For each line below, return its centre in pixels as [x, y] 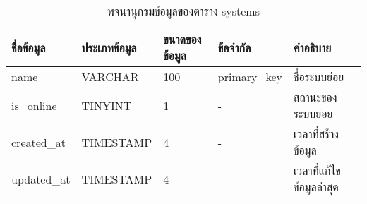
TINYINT [107, 105]
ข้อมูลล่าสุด [316, 187]
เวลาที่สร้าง [316, 134]
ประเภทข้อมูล [109, 47]
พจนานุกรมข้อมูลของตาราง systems [183, 11]
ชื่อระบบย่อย [319, 77]
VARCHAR [110, 77]
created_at [38, 142]
